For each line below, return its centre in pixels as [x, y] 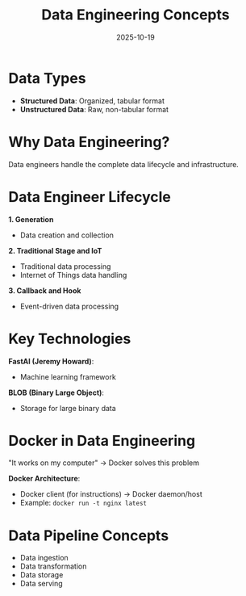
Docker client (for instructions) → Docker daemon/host [111, 494]
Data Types [47, 78]
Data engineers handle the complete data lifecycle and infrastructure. [124, 164]
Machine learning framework [68, 376]
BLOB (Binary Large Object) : [56, 392]
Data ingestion [44, 558]
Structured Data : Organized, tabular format [92, 101]
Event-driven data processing [69, 306]
